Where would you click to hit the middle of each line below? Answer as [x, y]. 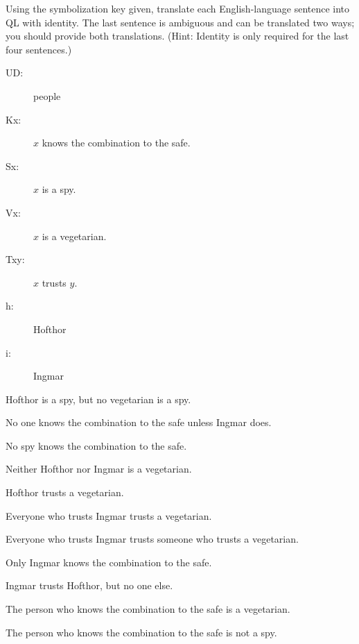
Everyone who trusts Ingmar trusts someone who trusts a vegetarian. [152, 539]
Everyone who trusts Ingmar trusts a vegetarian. [109, 515]
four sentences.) [39, 49]
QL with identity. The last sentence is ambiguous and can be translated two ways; [180, 22]
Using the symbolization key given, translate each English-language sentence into [178, 8]
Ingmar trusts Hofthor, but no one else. [89, 585]
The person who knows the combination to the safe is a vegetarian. [148, 609]
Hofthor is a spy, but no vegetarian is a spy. [98, 399]
